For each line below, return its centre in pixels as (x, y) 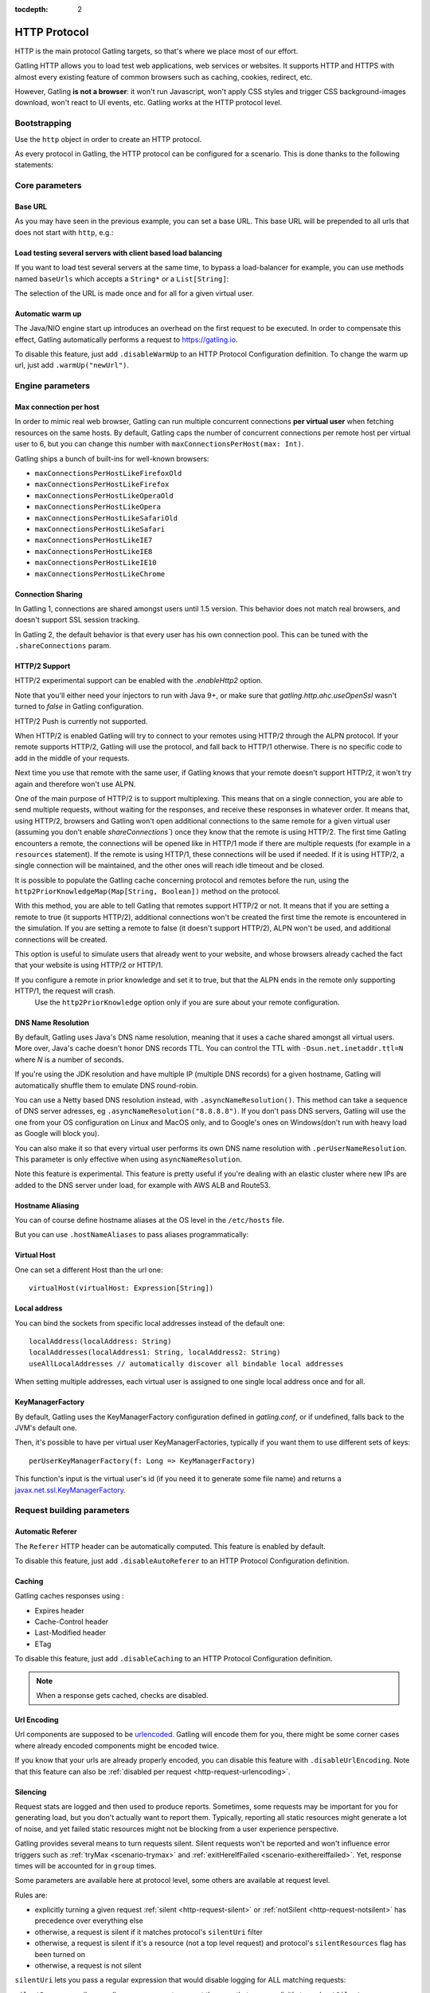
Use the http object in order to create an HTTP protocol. (108, 139)
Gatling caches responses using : (69, 1596)
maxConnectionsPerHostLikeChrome (100, 574)
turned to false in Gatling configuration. (79, 706)
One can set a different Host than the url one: (89, 1270)
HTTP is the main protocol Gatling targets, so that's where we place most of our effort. (156, 51)
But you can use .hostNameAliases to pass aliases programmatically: (132, 1235)
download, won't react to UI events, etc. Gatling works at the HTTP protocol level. (149, 103)
